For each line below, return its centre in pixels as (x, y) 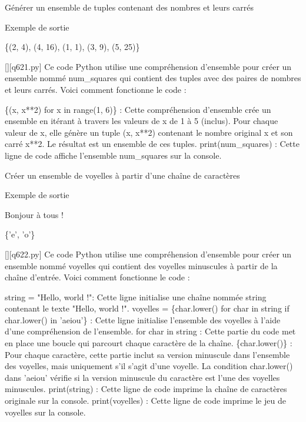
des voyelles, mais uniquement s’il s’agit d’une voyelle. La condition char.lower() (149, 366)
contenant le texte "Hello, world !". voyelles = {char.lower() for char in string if (147, 308)
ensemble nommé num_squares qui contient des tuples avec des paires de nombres (153, 78)
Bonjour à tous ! (34, 214)
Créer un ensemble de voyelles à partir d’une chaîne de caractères (122, 175)
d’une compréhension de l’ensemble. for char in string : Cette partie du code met (150, 331)
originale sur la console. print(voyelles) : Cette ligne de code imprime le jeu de (145, 401)
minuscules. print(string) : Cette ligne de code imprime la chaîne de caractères (146, 389)
